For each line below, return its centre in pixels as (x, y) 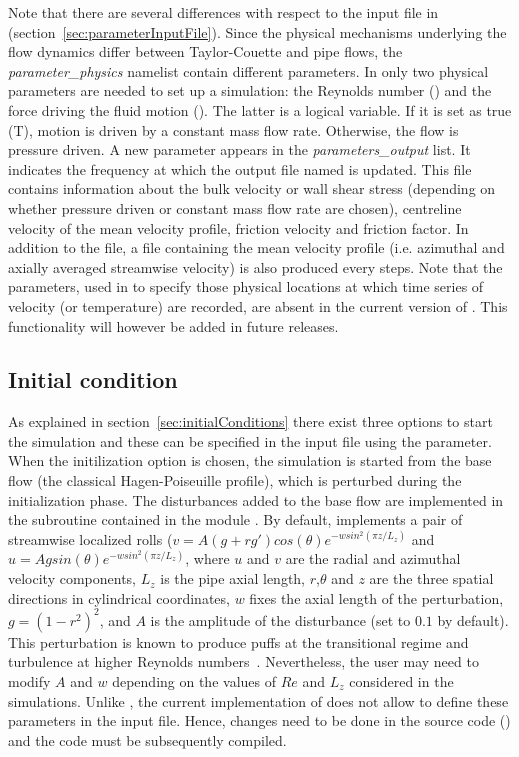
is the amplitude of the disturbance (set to (280, 619)
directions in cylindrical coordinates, (119, 597)
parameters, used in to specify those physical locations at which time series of (246, 286)
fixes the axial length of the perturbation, (376, 597)
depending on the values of (194, 680)
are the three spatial (431, 578)
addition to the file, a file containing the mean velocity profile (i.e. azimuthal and (256, 247)
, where (207, 558)
